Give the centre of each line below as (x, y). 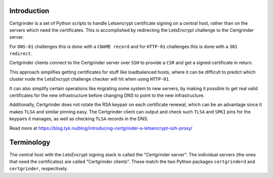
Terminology (30, 142)
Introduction (29, 11)
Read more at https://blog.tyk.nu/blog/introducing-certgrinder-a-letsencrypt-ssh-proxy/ (101, 128)
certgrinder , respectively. (39, 168)
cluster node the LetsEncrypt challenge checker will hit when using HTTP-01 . (90, 79)
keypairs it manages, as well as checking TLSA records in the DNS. (79, 119)
